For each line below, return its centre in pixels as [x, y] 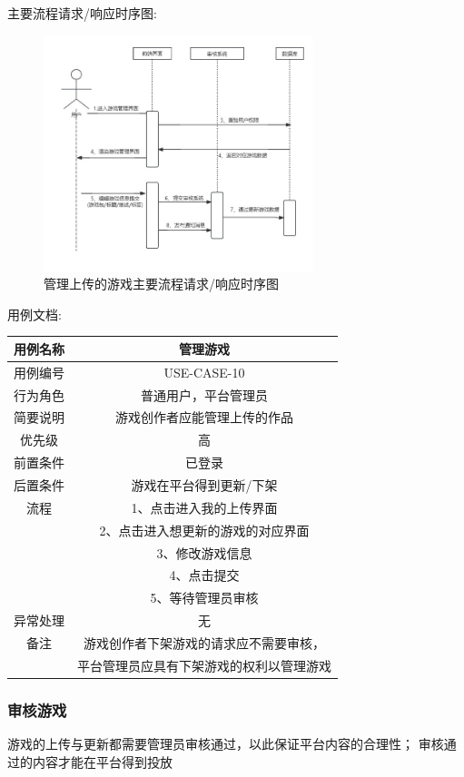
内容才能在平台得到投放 [102, 761]
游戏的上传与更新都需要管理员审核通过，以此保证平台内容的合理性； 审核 [226, 744]
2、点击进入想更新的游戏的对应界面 [204, 530]
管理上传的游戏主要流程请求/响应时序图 [161, 284]
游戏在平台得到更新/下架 [204, 485]
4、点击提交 [204, 575]
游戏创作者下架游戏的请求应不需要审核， [204, 642]
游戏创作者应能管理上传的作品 [204, 417]
